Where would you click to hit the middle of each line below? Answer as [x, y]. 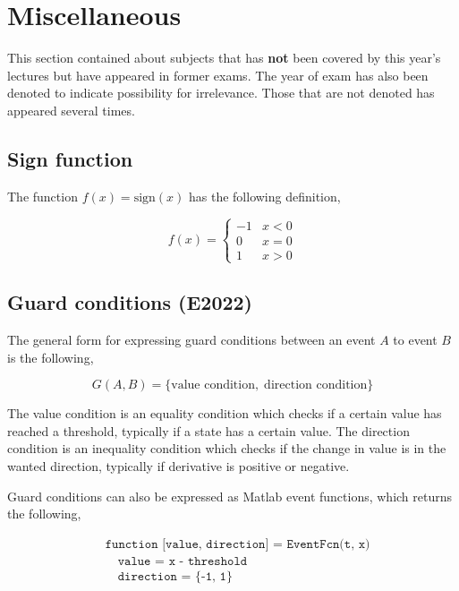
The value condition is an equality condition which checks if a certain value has [225, 413]
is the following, [51, 357]
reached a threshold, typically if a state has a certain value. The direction [208, 430]
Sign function [70, 158]
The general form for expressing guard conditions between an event [191, 340]
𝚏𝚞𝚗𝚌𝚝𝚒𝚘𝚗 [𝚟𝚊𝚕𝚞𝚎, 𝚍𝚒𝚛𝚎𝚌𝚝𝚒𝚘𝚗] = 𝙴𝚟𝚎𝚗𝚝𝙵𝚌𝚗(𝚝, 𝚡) [238, 544]
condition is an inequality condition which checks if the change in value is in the [227, 448]
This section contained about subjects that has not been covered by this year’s [224, 58]
